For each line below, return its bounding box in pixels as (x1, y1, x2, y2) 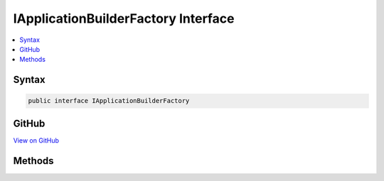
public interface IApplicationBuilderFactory (28, 97, 190, 105)
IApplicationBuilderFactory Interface (13, 11, 235, 26)
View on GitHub (13, 136, 60, 145)
